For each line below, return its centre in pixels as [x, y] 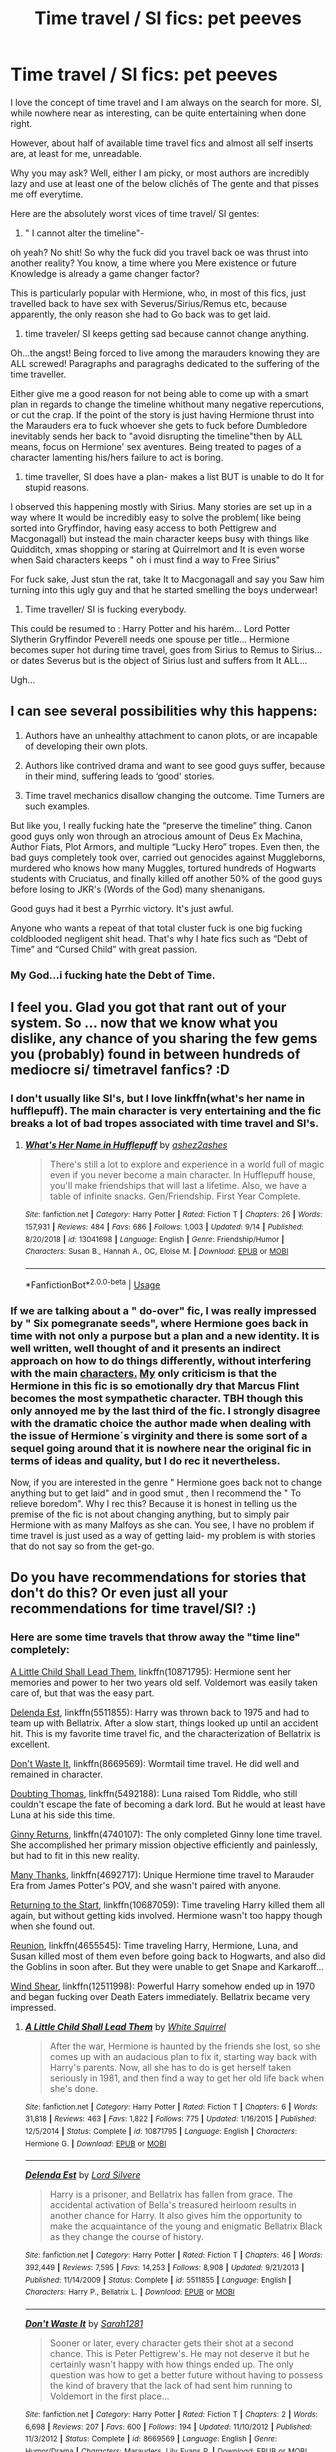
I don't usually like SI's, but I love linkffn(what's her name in [157, 1098]
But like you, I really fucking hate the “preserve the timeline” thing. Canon [161, 825]
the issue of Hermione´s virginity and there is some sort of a [159, 1435]
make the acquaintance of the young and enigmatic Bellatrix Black [186, 2226]
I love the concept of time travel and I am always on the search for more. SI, [166, 102]
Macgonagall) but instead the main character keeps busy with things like [160, 538]
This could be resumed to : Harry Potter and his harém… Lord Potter [150, 628]
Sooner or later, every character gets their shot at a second [171, 2343]
